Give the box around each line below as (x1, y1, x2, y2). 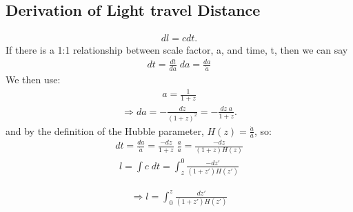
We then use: (6, 72, 61, 87)
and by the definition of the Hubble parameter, (6, 123, 204, 138)
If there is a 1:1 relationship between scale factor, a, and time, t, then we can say (6, 43, 348, 57)
